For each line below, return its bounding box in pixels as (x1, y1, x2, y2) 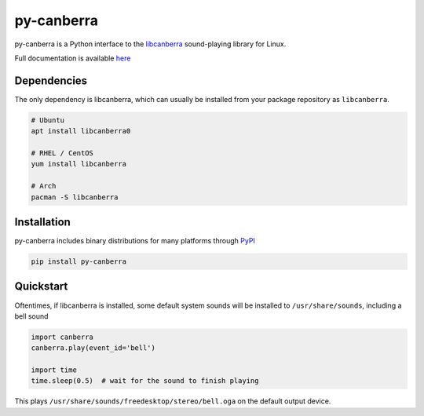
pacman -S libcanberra (31, 192, 119, 202)
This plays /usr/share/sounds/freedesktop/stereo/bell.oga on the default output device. (14, 396, 331, 406)
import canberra (31, 332, 94, 341)
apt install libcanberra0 (31, 126, 131, 136)
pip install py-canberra (31, 257, 127, 266)
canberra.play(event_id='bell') (31, 344, 156, 352)
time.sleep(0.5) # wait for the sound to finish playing (31, 377, 259, 385)
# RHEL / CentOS (31, 149, 94, 157)
